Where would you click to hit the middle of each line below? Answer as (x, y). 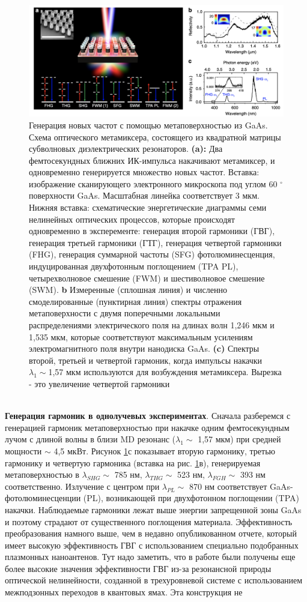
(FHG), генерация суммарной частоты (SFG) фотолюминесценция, (152, 254)
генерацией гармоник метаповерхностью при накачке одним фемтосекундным (147, 427)
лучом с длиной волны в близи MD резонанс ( (90, 439)
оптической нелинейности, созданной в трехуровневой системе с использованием (154, 580)
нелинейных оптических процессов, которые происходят (132, 219)
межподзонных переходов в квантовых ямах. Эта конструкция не (124, 592)
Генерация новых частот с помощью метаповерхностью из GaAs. (148, 125)
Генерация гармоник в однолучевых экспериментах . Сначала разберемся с (148, 416)
